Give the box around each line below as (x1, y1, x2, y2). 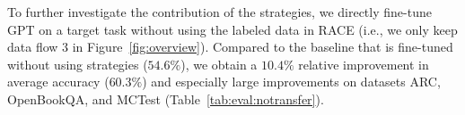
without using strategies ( (7, 54, 148, 73)
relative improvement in (298, 54, 429, 73)
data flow (7, 37, 58, 56)
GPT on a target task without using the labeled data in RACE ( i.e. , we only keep (7, 20, 458, 38)
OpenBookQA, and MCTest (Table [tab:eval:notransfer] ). (7, 89, 324, 108)
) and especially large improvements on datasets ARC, (142, 72, 441, 91)
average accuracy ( (7, 72, 110, 91)
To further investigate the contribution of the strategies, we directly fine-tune (7, 3, 432, 21)
